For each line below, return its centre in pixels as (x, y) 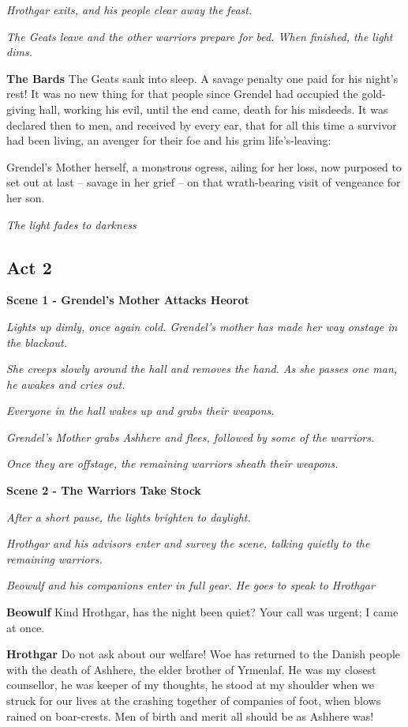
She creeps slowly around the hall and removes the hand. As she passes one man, (202, 369)
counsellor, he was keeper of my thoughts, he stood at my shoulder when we (190, 685)
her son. (26, 197)
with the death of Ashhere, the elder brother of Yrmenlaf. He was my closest (191, 669)
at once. (26, 627)
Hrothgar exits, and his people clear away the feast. (129, 9)
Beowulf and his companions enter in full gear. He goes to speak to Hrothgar (191, 585)
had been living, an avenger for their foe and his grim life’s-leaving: (169, 140)
